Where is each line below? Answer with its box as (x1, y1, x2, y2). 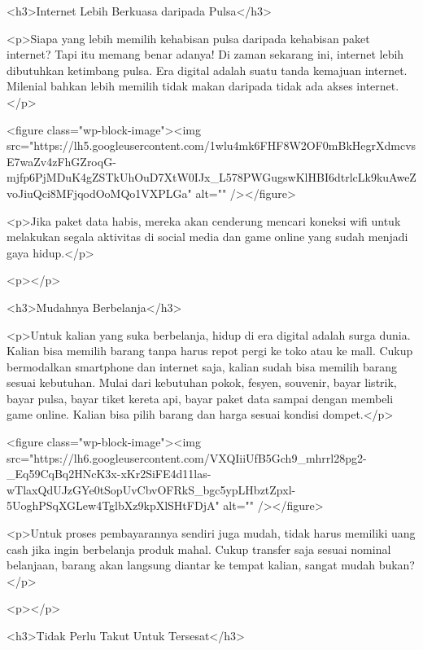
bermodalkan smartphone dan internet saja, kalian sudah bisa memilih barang (7, 358, 398, 375)
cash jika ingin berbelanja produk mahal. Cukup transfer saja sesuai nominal (7, 540, 391, 557)
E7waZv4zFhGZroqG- (7, 152, 116, 169)
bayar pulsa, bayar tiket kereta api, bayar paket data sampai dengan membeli (7, 389, 394, 406)
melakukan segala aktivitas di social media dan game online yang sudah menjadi (7, 228, 408, 245)
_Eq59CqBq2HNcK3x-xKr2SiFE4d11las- (7, 465, 211, 482)
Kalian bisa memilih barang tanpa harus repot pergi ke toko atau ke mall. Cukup (7, 342, 413, 359)
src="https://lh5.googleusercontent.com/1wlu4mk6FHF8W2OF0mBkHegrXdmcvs (7, 137, 416, 154)
